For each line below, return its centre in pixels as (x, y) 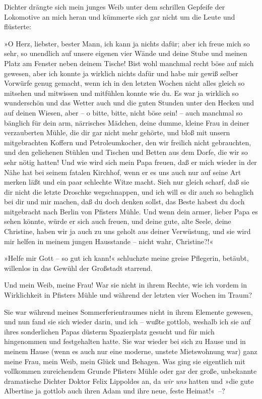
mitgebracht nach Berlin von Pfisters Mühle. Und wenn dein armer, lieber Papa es (131, 211)
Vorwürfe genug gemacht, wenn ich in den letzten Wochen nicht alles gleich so (124, 83)
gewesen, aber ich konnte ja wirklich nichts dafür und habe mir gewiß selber (121, 73)
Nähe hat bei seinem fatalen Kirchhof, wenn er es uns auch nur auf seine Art (123, 172)
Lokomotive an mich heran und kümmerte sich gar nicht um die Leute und (120, 16)
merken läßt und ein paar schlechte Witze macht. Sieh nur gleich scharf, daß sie (127, 182)
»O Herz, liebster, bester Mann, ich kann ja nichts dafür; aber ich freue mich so (127, 43)
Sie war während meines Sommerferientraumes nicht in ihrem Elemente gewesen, (128, 311)
